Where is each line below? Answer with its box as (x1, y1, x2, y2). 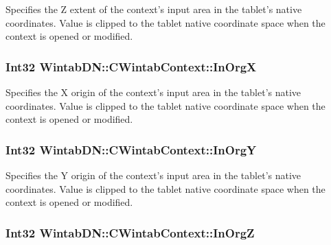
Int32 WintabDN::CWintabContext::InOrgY (5, 141, 257, 158)
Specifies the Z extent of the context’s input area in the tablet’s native (5, 2, 302, 16)
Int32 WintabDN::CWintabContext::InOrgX (5, 58, 257, 75)
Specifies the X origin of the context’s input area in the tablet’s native (5, 85, 301, 99)
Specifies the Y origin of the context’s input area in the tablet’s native (5, 168, 301, 182)
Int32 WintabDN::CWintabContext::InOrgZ (5, 224, 255, 241)
